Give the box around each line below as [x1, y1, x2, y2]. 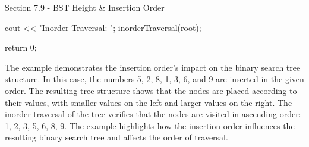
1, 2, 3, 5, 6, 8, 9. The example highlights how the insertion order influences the [5, 119, 295, 132]
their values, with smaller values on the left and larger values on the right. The [5, 96, 292, 108]
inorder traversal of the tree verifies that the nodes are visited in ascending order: [5, 108, 301, 120]
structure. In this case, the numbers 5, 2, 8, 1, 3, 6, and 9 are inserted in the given [5, 73, 304, 85]
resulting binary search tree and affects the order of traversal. [5, 131, 228, 143]
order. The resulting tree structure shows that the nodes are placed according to [5, 84, 297, 96]
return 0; [5, 41, 37, 54]
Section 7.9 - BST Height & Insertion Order [5, 1, 165, 13]
